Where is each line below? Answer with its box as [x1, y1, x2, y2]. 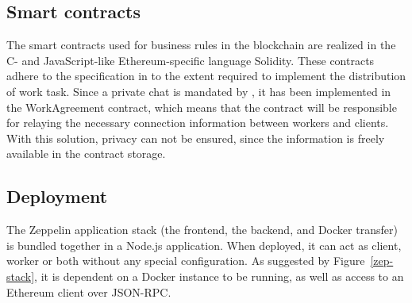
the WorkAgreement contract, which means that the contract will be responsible [6, 98, 397, 115]
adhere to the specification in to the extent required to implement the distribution [6, 67, 406, 84]
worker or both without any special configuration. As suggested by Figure [6, 252, 365, 269]
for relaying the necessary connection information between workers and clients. [6, 114, 389, 131]
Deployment [6, 184, 108, 209]
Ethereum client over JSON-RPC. [6, 283, 171, 300]
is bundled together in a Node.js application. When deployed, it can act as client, [6, 236, 402, 253]
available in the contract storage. [6, 145, 166, 162]
